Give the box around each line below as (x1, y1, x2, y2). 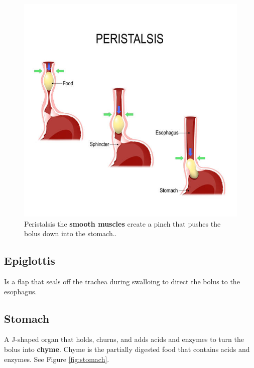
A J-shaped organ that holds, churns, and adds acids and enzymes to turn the (4, 334, 244, 344)
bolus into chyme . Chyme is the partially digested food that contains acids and (4, 343, 250, 354)
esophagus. (4, 286, 37, 296)
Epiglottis (4, 253, 55, 268)
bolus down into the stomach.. (24, 228, 117, 239)
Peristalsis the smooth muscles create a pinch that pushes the (24, 218, 221, 229)
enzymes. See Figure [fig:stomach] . (4, 353, 109, 364)
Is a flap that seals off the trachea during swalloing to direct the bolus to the (4, 276, 240, 286)
